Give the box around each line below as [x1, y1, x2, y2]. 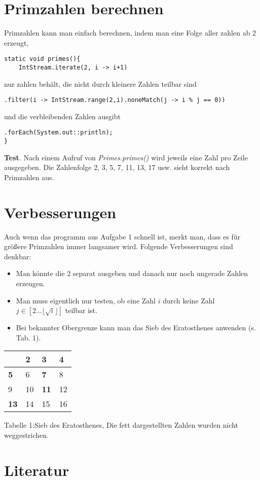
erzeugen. [16, 278, 45, 289]
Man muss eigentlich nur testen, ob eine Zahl [16, 295, 156, 305]
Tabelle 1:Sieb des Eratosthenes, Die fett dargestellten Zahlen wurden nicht [4, 420, 239, 430]
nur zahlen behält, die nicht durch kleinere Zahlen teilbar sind [4, 78, 197, 89]
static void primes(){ [4, 55, 81, 63]
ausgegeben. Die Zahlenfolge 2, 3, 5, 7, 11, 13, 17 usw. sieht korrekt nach [4, 162, 230, 173]
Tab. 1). [16, 332, 41, 342]
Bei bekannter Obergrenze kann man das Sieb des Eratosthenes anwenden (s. [16, 322, 256, 333]
